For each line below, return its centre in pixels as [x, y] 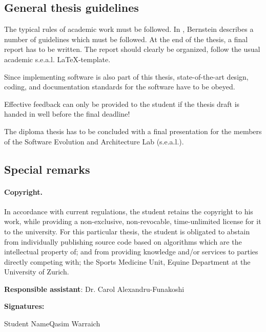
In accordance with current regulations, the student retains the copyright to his [129, 211]
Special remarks [47, 169]
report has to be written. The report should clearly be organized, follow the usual [132, 49]
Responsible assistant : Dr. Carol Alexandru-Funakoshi [94, 289]
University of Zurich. [37, 272]
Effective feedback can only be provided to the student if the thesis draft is [122, 104]
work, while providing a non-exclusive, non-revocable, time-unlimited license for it [133, 221]
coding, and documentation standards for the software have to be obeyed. [120, 87]
